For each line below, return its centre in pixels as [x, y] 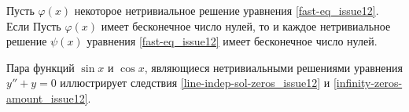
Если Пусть [34, 25]
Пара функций [41, 67]
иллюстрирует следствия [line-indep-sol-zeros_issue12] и [195, 83]
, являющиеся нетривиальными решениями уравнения [273, 67]
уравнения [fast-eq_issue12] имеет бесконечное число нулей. [232, 41]
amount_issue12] [47, 98]
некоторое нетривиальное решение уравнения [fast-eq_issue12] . [227, 10]
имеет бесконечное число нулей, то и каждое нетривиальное [246, 25]
